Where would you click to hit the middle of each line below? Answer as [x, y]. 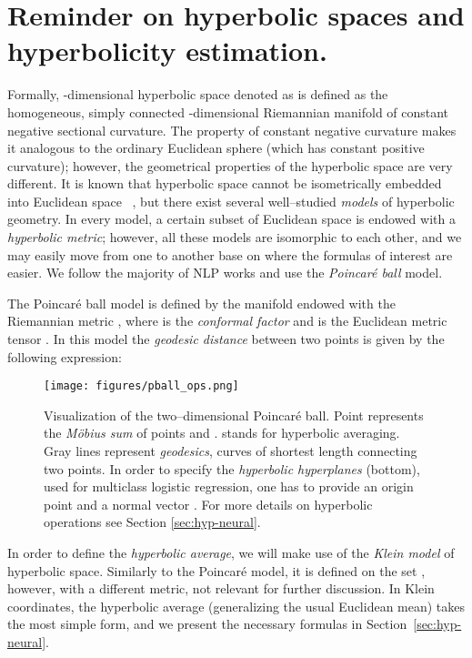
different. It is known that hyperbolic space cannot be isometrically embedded [225, 183]
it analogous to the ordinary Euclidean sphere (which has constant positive [216, 148]
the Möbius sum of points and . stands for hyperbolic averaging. [222, 433]
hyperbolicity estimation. [167, 51]
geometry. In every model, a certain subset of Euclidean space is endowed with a [231, 219]
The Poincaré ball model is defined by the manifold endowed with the [201, 303]
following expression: [65, 356]
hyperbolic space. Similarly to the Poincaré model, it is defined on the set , [216, 570]
